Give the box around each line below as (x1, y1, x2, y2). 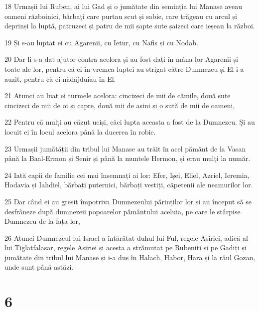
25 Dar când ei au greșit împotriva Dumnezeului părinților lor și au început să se (4, 196, 252, 206)
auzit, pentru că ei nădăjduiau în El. (4, 73, 116, 84)
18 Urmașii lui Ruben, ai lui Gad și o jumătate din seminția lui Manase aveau (4, 1, 243, 11)
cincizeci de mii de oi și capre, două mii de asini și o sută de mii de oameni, (4, 100, 235, 110)
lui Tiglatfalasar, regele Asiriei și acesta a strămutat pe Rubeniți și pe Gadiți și (4, 242, 247, 253)
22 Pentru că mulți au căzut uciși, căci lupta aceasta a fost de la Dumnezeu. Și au (4, 117, 255, 127)
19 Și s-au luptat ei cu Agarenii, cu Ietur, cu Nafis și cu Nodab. (4, 37, 198, 47)
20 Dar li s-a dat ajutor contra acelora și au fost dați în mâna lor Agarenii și (4, 54, 238, 64)
